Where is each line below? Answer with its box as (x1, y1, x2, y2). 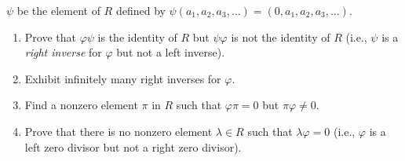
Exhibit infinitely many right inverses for (24, 70, 221, 86)
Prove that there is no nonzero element (24, 123, 213, 139)
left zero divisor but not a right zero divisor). (24, 138, 242, 155)
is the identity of (97, 28, 177, 45)
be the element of (16, 2, 100, 18)
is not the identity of (231, 28, 330, 45)
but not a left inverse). (116, 44, 225, 60)
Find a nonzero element (24, 97, 138, 113)
